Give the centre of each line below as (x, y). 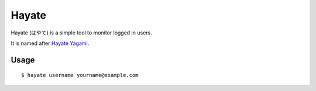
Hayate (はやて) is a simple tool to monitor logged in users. (81, 33)
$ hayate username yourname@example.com (80, 75)
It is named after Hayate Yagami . (50, 43)
